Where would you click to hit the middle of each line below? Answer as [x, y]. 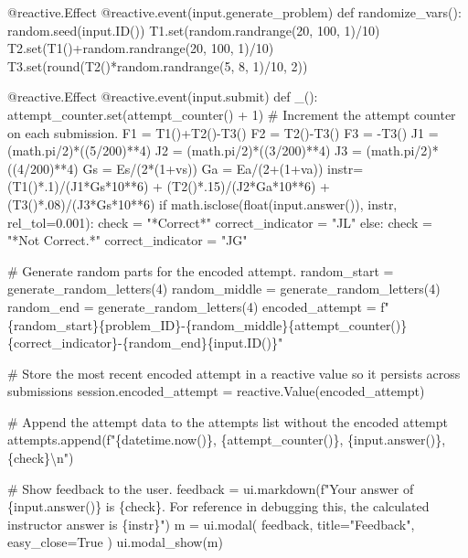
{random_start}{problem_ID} [95, 324]
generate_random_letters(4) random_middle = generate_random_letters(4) [224, 289]
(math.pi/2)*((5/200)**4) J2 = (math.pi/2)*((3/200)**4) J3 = [185, 150]
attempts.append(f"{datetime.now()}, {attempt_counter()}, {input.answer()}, [227, 440]
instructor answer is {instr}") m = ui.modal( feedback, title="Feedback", [211, 524]
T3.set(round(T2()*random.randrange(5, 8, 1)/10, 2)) [158, 65]
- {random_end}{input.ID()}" [201, 343]
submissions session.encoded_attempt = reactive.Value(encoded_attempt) [216, 391]
